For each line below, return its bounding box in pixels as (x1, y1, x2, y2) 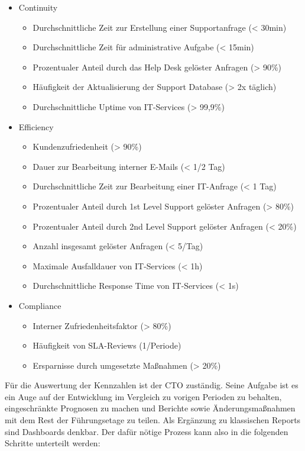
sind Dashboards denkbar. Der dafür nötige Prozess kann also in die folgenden (5, 425, 288, 437)
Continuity (18, 1, 58, 13)
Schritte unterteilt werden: (5, 437, 100, 449)
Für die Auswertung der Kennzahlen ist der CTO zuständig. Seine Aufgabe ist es (5, 379, 298, 391)
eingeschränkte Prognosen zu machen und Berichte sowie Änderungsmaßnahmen (5, 402, 296, 414)
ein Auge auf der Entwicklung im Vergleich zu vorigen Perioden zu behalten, (5, 390, 282, 402)
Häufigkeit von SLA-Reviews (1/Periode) (33, 339, 181, 352)
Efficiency (18, 120, 54, 133)
